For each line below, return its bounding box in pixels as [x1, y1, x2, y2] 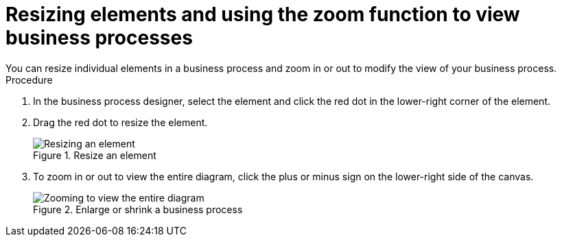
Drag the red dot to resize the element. [33, 116, 208, 128]
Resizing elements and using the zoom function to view [5, 3, 520, 26]
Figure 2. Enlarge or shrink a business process [33, 203, 243, 215]
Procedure [5, 73, 53, 86]
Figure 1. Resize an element [33, 149, 156, 161]
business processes [5, 26, 193, 49]
